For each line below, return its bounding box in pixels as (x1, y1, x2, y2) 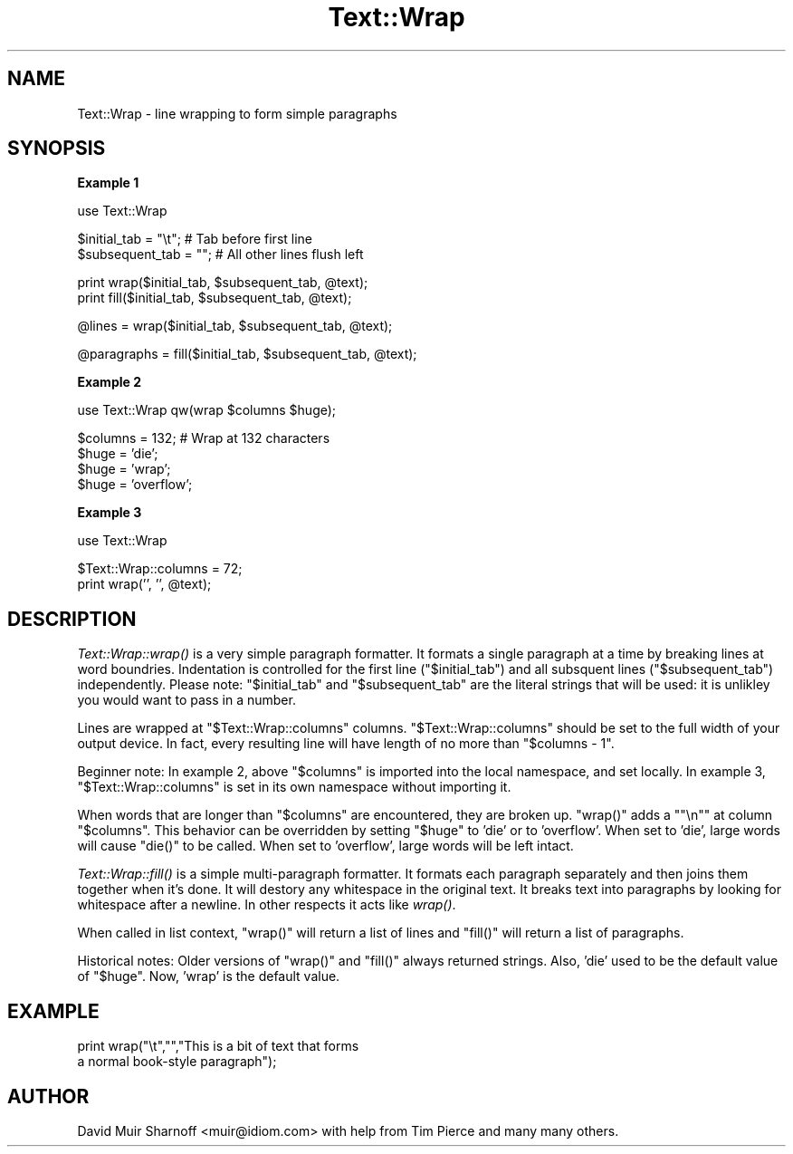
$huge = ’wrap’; (77, 461, 171, 477)
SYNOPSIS (7, 137, 106, 160)
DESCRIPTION (7, 607, 137, 630)
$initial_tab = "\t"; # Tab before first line (77, 231, 312, 247)
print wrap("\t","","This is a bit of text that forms (77, 1038, 359, 1054)
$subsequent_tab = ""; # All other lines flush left (77, 246, 364, 263)
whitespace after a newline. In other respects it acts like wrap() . (77, 897, 456, 913)
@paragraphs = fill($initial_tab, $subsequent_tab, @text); (77, 346, 417, 362)
